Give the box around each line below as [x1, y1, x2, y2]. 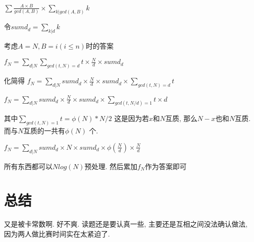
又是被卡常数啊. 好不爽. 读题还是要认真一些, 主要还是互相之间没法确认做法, [4, 219, 248, 229]
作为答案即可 [145, 161, 187, 171]
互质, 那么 [165, 113, 198, 123]
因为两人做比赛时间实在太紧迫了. [4, 228, 110, 239]
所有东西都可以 [4, 161, 52, 171]
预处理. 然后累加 [84, 161, 138, 171]
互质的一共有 [23, 125, 65, 136]
